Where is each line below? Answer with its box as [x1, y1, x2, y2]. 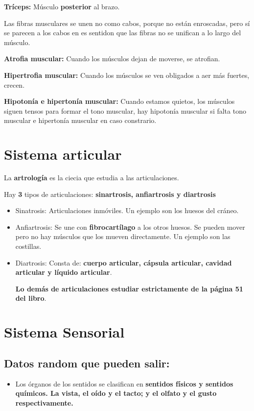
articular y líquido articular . [15, 267, 112, 277]
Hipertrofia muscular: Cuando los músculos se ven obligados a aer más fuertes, [4, 70, 250, 80]
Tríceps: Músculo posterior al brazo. [4, 1, 120, 11]
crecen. [4, 79, 25, 90]
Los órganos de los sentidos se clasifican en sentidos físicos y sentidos [15, 378, 233, 388]
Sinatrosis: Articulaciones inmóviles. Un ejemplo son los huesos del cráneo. [15, 205, 239, 216]
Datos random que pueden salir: [4, 355, 170, 370]
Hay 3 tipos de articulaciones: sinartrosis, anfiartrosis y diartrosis [4, 189, 216, 199]
